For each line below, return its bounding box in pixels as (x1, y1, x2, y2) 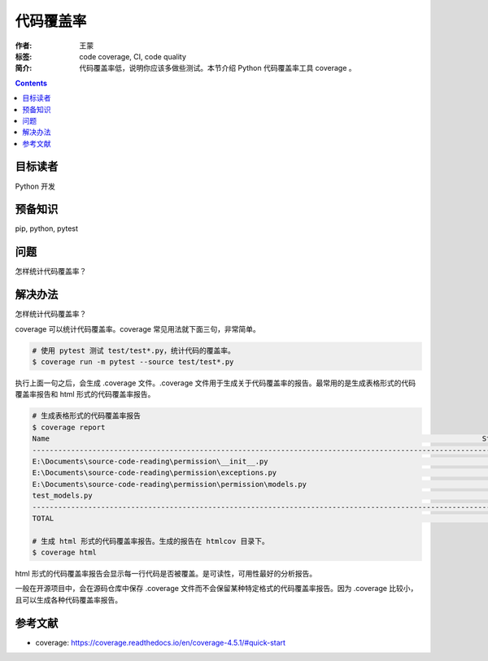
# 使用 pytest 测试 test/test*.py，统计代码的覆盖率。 (32, 346, 235, 355)
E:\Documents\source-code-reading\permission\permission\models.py (32, 480, 307, 489)
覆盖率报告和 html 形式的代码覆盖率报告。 (15, 389, 155, 399)
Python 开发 (15, 181, 56, 191)
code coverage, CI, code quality (79, 51, 187, 61)
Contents (15, 78, 48, 88)
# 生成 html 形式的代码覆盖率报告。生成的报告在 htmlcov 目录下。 (32, 537, 269, 546)
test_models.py (32, 491, 93, 500)
